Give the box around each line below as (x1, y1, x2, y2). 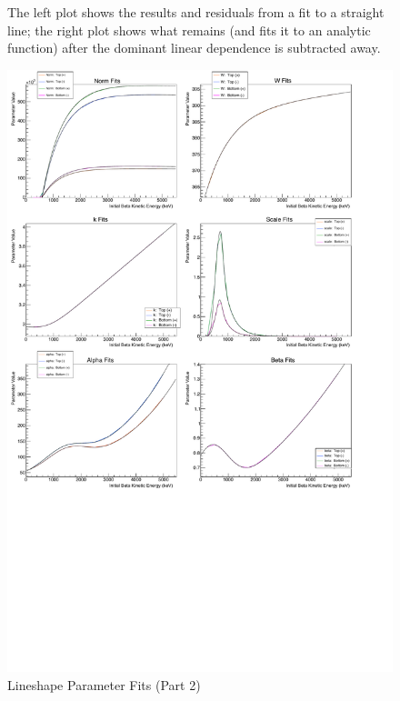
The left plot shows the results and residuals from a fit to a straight (7, 3, 385, 21)
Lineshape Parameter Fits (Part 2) (7, 675, 201, 694)
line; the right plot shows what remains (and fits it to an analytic (7, 20, 371, 39)
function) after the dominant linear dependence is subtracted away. (7, 38, 381, 57)
